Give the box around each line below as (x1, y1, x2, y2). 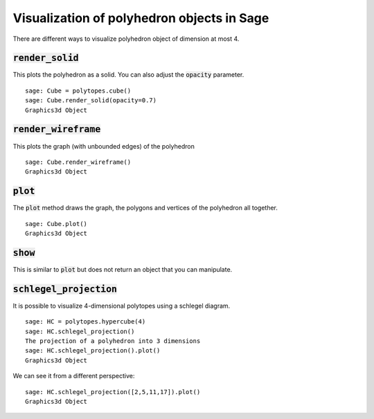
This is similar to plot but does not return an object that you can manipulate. (12, 265, 233, 273)
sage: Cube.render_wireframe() (25, 158, 132, 166)
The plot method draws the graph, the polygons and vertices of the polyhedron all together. (12, 204, 278, 212)
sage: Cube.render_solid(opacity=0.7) (25, 97, 157, 104)
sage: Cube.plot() (25, 220, 88, 227)
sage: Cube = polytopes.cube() (25, 86, 132, 95)
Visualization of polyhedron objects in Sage (12, 10, 269, 26)
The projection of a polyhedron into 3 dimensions (25, 337, 201, 345)
